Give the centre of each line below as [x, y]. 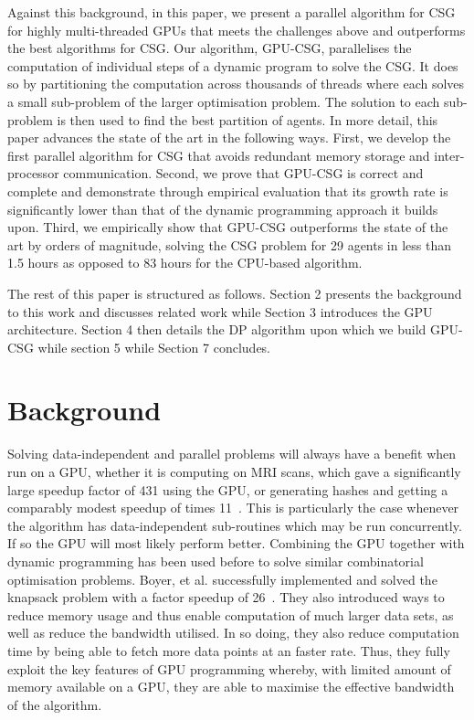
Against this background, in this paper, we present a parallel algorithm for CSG [232, 12]
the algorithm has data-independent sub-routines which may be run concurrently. [235, 525]
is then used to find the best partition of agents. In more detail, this [248, 119]
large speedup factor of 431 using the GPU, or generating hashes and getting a [228, 489]
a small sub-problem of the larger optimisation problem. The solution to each [224, 101]
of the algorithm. [55, 704]
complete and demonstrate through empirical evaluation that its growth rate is [228, 191]
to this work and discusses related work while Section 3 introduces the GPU [220, 311]
